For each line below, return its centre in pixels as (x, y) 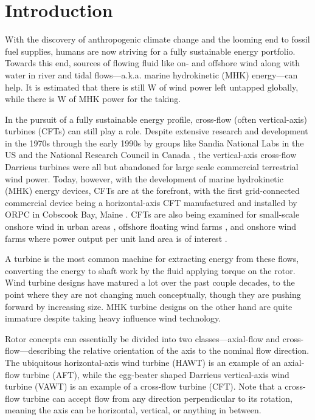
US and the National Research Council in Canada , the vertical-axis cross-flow (151, 155)
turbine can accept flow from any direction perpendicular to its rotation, (157, 398)
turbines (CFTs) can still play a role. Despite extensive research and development (157, 131)
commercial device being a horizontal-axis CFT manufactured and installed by (151, 202)
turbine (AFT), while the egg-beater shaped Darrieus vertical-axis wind (156, 374)
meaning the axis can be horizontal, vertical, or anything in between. (133, 410)
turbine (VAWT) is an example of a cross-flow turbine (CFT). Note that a (144, 386)
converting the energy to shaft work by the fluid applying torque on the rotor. (150, 270)
